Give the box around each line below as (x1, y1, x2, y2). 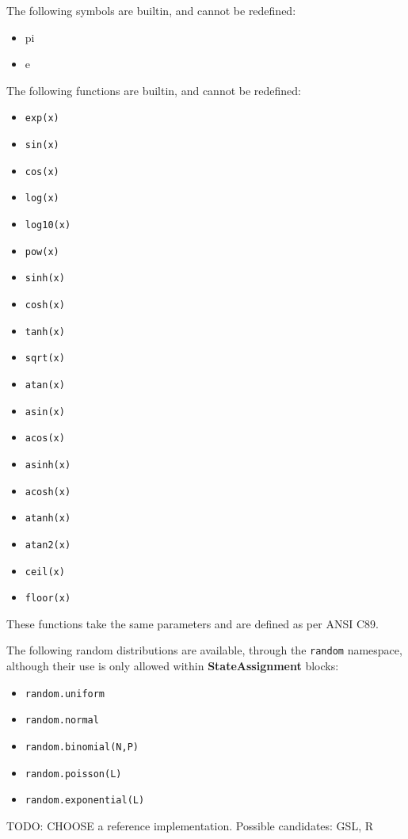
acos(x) (25, 433, 65, 444)
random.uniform (25, 688, 105, 700)
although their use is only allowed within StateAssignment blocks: (6, 658, 339, 674)
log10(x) (25, 219, 71, 231)
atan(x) (25, 379, 65, 391)
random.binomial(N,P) (25, 742, 139, 753)
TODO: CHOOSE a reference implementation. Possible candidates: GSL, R (6, 817, 373, 833)
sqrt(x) (25, 353, 65, 364)
